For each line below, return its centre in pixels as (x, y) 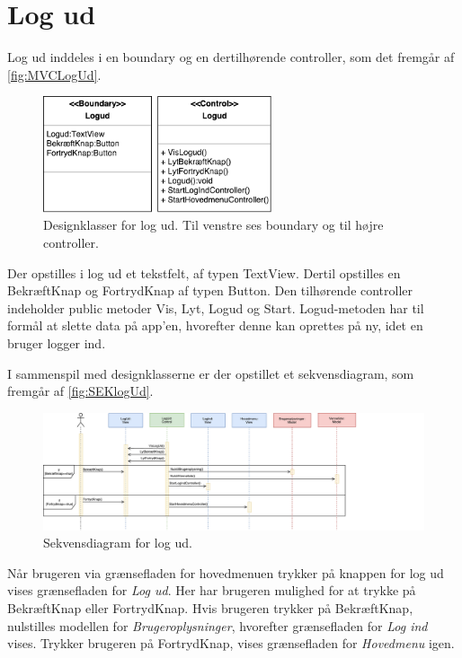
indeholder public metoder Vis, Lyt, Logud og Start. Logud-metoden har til (216, 307)
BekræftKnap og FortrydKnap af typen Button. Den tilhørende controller (210, 290)
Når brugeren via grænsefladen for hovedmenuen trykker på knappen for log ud (226, 572)
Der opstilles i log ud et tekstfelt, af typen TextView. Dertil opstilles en (204, 272)
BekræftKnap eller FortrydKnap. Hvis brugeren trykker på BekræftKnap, (210, 608)
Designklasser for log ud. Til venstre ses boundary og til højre (213, 225)
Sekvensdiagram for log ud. (118, 543)
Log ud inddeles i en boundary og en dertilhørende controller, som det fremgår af (231, 57)
